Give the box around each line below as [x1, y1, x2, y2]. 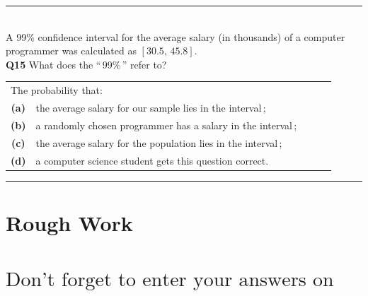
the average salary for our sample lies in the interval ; [35, 100, 266, 114]
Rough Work [6, 208, 133, 237]
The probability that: [11, 83, 103, 97]
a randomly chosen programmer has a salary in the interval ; [35, 117, 297, 132]
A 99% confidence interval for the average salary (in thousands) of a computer [6, 29, 345, 44]
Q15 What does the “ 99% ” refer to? [6, 57, 167, 71]
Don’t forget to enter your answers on [6, 270, 334, 290]
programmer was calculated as [6, 43, 137, 58]
